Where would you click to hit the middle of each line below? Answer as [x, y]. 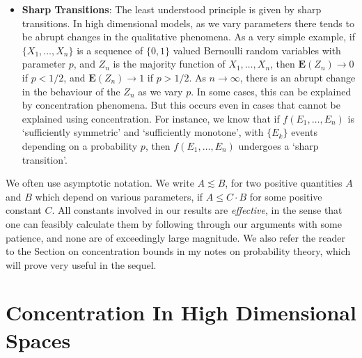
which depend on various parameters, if [119, 196]
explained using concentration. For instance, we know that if [151, 118]
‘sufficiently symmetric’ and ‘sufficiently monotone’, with [143, 132]
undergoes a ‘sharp [278, 145]
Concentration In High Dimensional [181, 312]
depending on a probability [80, 145]
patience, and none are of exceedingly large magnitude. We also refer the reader [175, 237]
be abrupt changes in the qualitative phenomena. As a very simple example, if [189, 37]
